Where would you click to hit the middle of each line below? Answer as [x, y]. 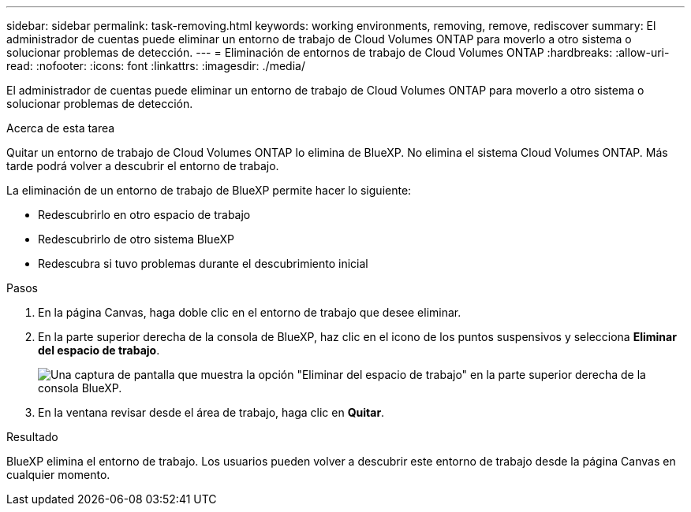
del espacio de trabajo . [99, 350]
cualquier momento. [58, 475]
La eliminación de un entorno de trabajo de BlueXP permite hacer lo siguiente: [209, 190]
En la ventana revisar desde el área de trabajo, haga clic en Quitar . [211, 412]
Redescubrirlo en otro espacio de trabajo [144, 215]
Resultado [32, 437]
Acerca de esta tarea [61, 128]
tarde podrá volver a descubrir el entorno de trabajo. [143, 166]
